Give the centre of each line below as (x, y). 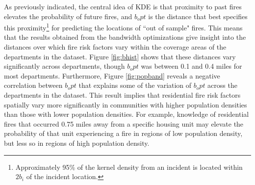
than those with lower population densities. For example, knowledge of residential (127, 114)
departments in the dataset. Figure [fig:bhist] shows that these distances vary (120, 56)
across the (222, 85)
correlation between (33, 85)
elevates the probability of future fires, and (68, 16)
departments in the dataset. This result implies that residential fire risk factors (122, 95)
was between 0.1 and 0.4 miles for (191, 66)
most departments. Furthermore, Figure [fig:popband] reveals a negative (112, 75)
